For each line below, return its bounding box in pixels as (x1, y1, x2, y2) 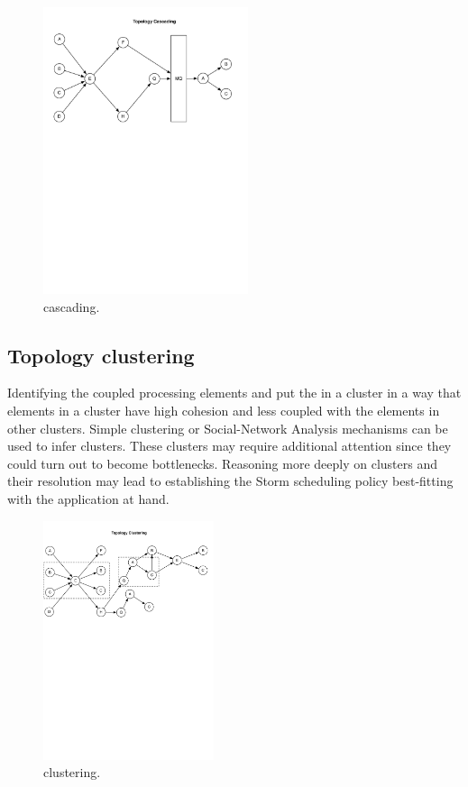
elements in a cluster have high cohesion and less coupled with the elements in (7, 401, 440, 420)
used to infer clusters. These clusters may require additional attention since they (7, 436, 452, 455)
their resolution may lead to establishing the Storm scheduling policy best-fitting (7, 471, 454, 490)
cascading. (43, 297, 100, 316)
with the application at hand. (7, 490, 170, 508)
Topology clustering (7, 341, 195, 369)
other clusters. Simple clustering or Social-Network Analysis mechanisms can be (7, 418, 448, 437)
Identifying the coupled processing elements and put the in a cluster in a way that (7, 383, 462, 402)
